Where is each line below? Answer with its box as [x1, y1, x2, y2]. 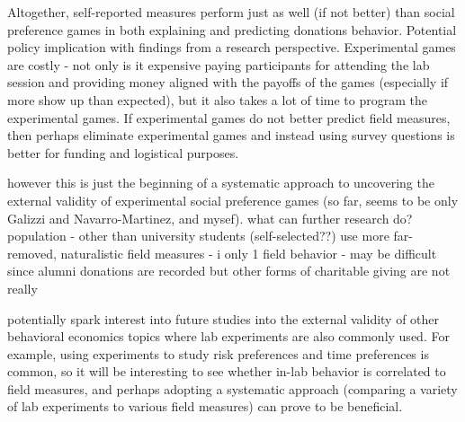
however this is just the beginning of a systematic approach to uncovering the [7, 173, 434, 192]
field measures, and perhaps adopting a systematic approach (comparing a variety [7, 379, 458, 398]
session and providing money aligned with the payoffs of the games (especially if [7, 73, 449, 92]
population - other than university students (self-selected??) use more [7, 226, 389, 245]
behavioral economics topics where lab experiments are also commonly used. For [7, 327, 450, 346]
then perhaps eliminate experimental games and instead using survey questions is [7, 126, 455, 145]
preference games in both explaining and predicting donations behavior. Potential [7, 20, 457, 39]
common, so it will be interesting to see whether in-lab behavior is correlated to [7, 362, 446, 381]
